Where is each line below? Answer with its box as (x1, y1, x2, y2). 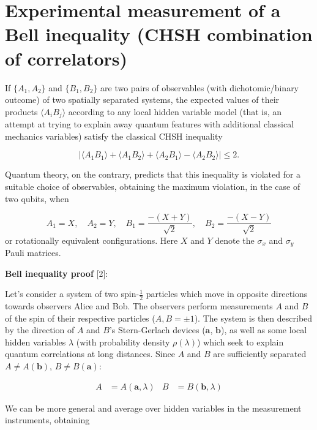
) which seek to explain (196, 335, 284, 348)
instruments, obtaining (5, 413, 90, 426)
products (5, 105, 38, 118)
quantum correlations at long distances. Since (5, 347, 175, 360)
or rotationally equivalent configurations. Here (5, 233, 178, 246)
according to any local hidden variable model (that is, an (68, 105, 282, 118)
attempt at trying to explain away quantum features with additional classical (5, 118, 294, 130)
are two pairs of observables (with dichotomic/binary (100, 81, 299, 94)
